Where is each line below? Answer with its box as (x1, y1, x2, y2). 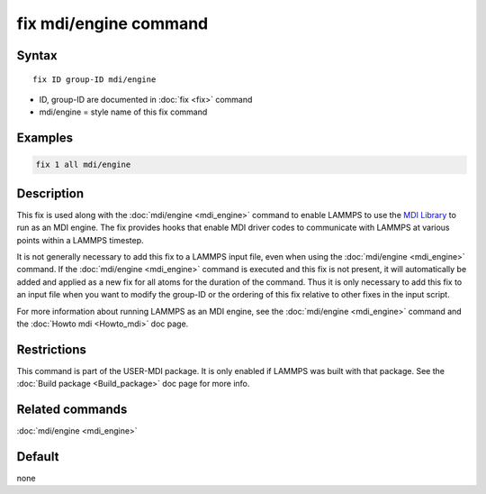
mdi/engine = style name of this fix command (39, 106, 208, 117)
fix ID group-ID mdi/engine (32, 74, 157, 85)
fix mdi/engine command (16, 14, 209, 33)
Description (16, 186, 85, 201)
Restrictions (16, 342, 87, 357)
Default (16, 449, 59, 464)
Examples (16, 131, 74, 146)
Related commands (16, 402, 128, 417)
